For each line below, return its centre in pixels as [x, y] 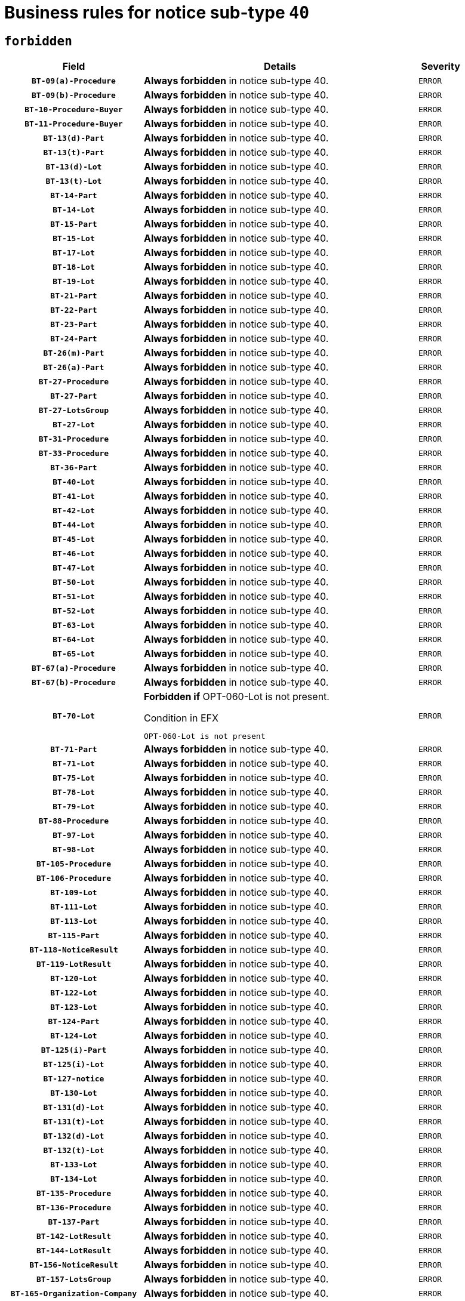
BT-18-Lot [74, 267]
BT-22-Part [74, 310]
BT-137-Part [74, 1222]
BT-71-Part [74, 749]
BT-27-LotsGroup [74, 410]
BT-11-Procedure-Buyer [74, 124]
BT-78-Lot [74, 792]
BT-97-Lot [74, 835]
